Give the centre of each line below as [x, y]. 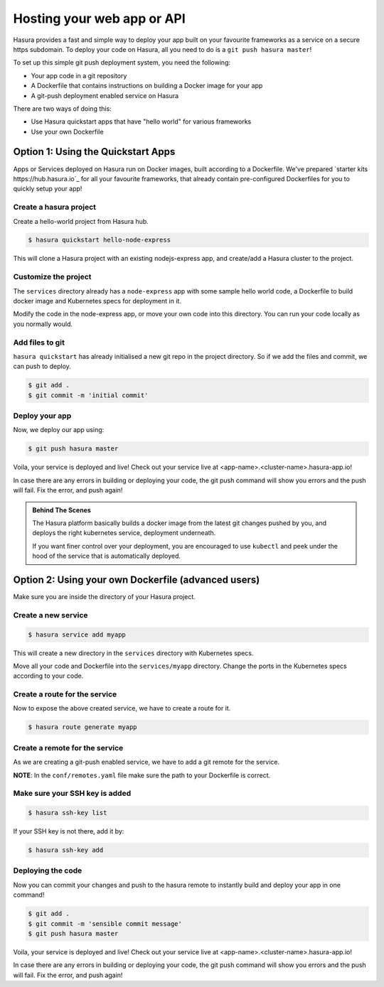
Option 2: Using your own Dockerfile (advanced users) [137, 579]
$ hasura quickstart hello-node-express [99, 240]
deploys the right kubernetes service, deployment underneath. [124, 533]
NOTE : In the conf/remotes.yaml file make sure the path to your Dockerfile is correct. [142, 775]
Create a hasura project [54, 207]
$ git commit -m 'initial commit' [88, 395]
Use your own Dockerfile [67, 131]
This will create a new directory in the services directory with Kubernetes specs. [133, 653]
